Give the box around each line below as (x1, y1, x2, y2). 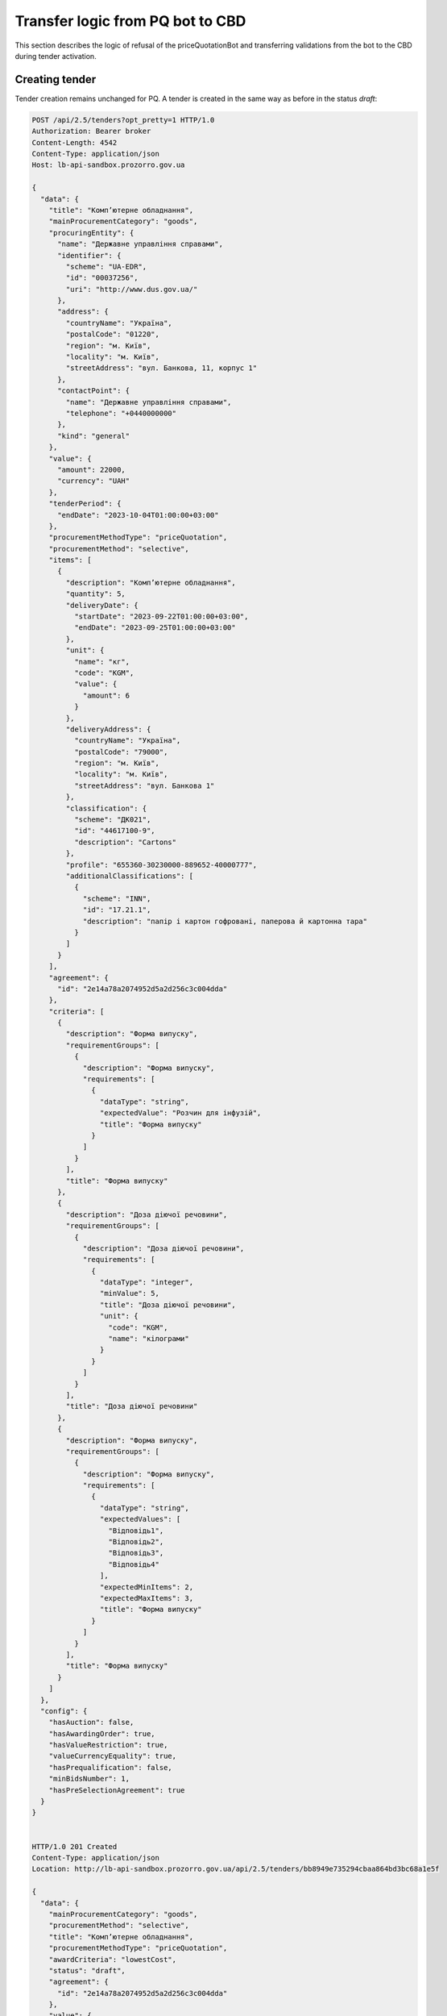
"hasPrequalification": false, (48, 1763, 172, 1772)
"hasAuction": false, (48, 1718, 135, 1727)
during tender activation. (14, 51, 97, 60)
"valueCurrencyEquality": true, (48, 1752, 177, 1761)
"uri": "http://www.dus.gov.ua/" (65, 285, 198, 294)
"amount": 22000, (57, 464, 126, 474)
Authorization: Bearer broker (31, 127, 151, 136)
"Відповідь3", (108, 1548, 164, 1558)
